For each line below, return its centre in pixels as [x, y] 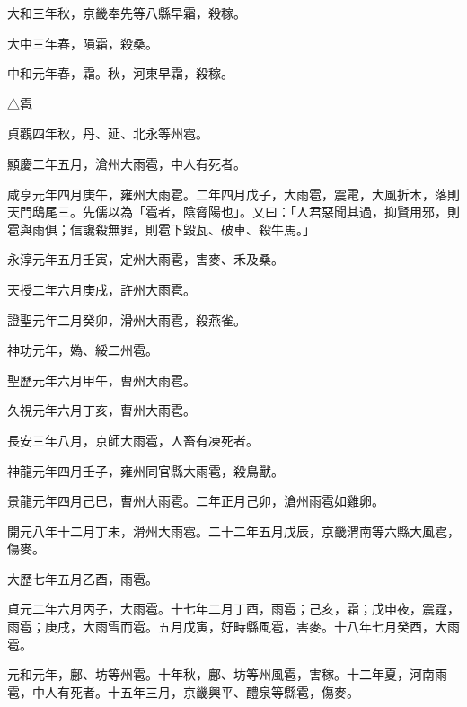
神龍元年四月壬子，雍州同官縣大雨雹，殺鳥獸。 [145, 470]
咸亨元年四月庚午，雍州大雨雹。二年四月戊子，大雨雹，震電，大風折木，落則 [233, 194]
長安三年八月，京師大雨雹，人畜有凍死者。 [133, 440]
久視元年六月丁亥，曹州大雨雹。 [101, 410]
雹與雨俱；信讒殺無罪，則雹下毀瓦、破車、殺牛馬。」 [161, 229]
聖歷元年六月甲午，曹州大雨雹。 [101, 380]
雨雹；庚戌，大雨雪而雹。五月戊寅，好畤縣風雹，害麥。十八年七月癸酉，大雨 [233, 627]
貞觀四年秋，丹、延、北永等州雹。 [108, 133]
